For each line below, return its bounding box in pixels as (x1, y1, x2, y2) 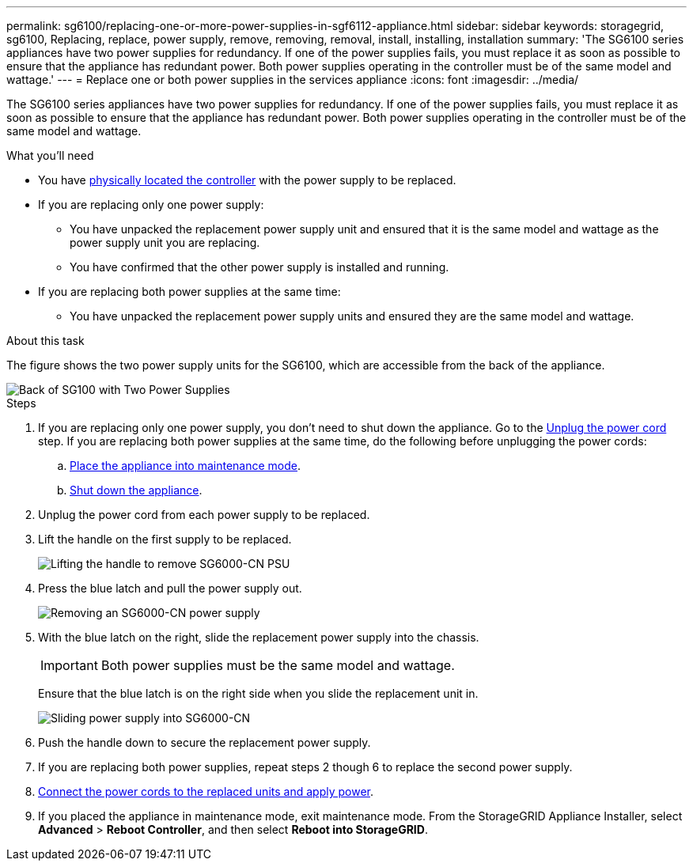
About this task (6, 334, 85, 347)
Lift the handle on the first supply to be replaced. (38, 532, 292, 546)
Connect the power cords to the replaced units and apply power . (38, 785, 373, 798)
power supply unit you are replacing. (70, 236, 260, 249)
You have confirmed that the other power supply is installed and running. (70, 260, 449, 274)
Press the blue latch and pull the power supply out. (38, 581, 302, 595)
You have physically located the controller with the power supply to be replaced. (38, 173, 456, 187)
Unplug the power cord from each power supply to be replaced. (38, 508, 370, 521)
